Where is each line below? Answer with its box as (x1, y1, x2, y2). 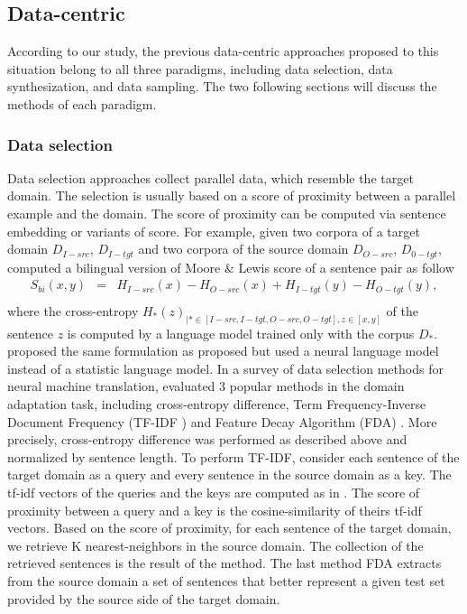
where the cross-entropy (7, 301, 139, 320)
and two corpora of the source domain (138, 239, 349, 258)
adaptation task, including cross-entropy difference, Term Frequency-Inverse (7, 394, 426, 413)
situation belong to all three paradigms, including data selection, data (7, 59, 393, 78)
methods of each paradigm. (7, 94, 157, 113)
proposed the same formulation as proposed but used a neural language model (7, 341, 439, 360)
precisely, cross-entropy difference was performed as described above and (7, 430, 407, 449)
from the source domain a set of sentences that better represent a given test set (7, 571, 445, 590)
